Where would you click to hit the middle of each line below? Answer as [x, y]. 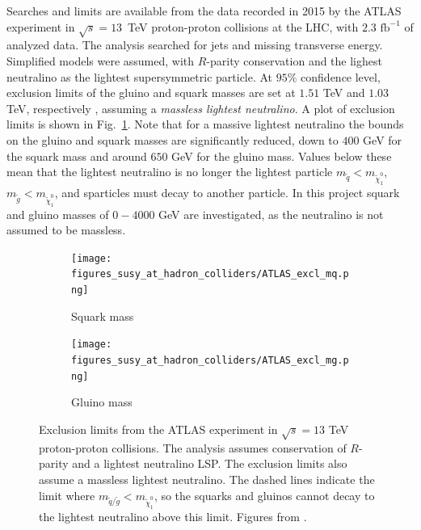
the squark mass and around [77, 156]
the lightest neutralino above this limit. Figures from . [173, 516]
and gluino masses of [58, 214]
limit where [67, 495]
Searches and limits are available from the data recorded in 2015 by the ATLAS [204, 11]
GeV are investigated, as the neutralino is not [271, 214]
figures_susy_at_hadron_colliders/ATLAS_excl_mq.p [210, 274]
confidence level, [341, 76]
